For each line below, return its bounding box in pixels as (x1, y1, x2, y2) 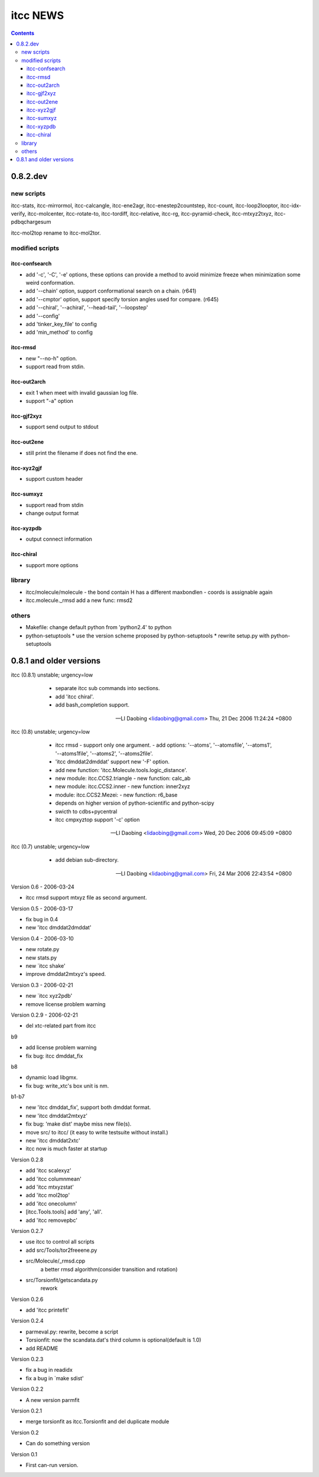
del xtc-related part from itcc (25, 1022, 96, 1029)
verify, (11, 210, 27, 217)
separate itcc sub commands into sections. (55, 685, 160, 692)
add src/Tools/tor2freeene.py (25, 1247, 97, 1254)
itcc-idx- (280, 201, 301, 209)
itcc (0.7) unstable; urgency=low (11, 842, 90, 850)
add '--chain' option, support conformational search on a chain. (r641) (25, 287, 197, 295)
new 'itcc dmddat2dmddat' (25, 924, 92, 931)
